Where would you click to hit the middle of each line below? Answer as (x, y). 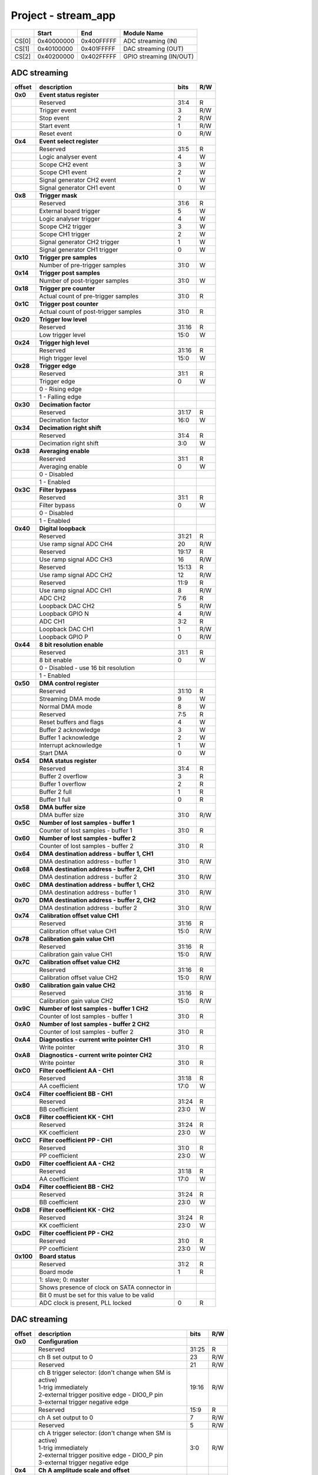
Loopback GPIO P (64, 637)
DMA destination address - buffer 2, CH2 (97, 900)
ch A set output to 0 (66, 1417)
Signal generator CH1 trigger (79, 250)
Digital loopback (62, 529)
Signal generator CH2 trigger (79, 242)
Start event (54, 126)
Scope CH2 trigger (65, 227)
